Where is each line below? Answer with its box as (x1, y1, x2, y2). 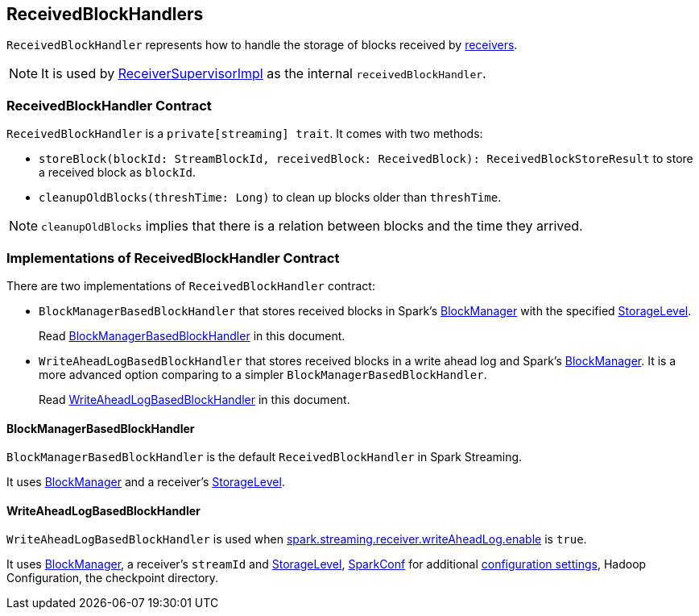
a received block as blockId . (39, 165, 196, 180)
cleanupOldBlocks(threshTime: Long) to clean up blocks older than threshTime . (39, 190, 502, 205)
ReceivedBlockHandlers (6, 4, 204, 24)
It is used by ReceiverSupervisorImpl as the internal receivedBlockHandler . (41, 65, 486, 82)
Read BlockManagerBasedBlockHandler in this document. (39, 328, 345, 343)
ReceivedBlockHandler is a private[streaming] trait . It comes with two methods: (6, 127, 483, 141)
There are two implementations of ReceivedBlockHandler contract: (6, 278, 375, 293)
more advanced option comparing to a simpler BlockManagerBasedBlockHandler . (39, 367, 487, 381)
